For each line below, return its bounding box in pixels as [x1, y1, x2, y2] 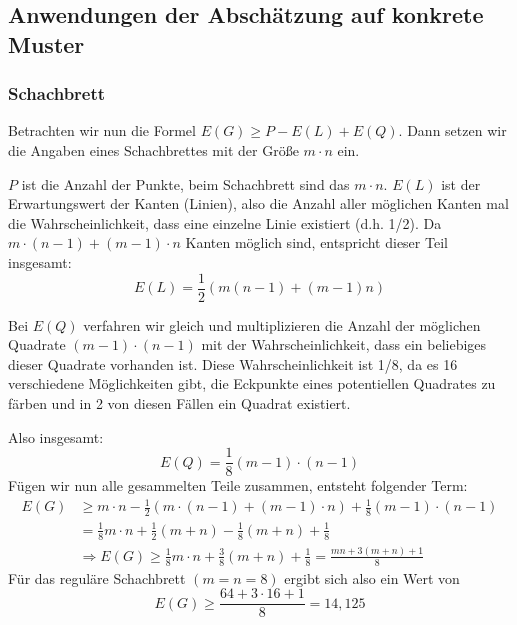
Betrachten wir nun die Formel [8, 120, 196, 141]
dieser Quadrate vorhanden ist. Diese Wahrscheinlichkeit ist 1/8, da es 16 [8, 353, 458, 374]
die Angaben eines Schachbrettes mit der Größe [8, 139, 299, 160]
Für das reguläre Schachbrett [8, 567, 186, 588]
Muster [8, 28, 85, 59]
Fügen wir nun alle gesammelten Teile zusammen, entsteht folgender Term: [8, 475, 468, 496]
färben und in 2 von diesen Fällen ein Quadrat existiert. [8, 392, 351, 413]
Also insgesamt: [8, 426, 104, 447]
